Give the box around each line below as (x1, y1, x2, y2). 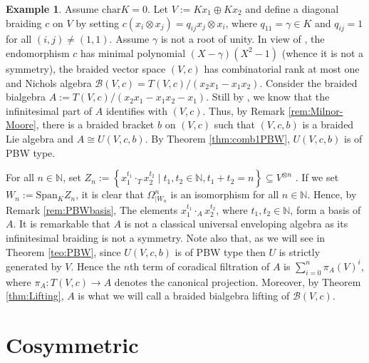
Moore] (6, 117, 36, 132)
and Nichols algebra (6, 75, 92, 90)
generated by (6, 258, 62, 273)
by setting (76, 15, 120, 30)
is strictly (279, 244, 321, 259)
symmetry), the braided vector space (6, 61, 166, 76)
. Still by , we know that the (206, 89, 330, 104)
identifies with (105, 103, 167, 118)
